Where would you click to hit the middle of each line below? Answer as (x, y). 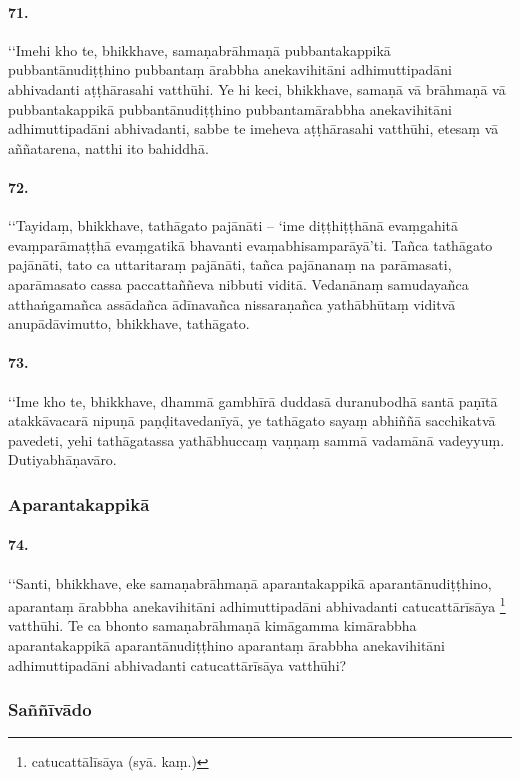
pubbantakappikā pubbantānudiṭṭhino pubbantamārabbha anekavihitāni (230, 108)
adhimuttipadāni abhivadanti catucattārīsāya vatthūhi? (177, 664)
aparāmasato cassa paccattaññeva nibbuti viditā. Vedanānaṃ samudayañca (238, 283)
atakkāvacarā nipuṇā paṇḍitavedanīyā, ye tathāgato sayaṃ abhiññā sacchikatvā (252, 420)
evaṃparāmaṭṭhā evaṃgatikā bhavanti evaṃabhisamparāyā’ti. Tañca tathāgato (250, 244)
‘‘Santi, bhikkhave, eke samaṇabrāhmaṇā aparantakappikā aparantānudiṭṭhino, (250, 582)
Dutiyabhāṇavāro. (62, 459)
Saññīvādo (50, 709)
